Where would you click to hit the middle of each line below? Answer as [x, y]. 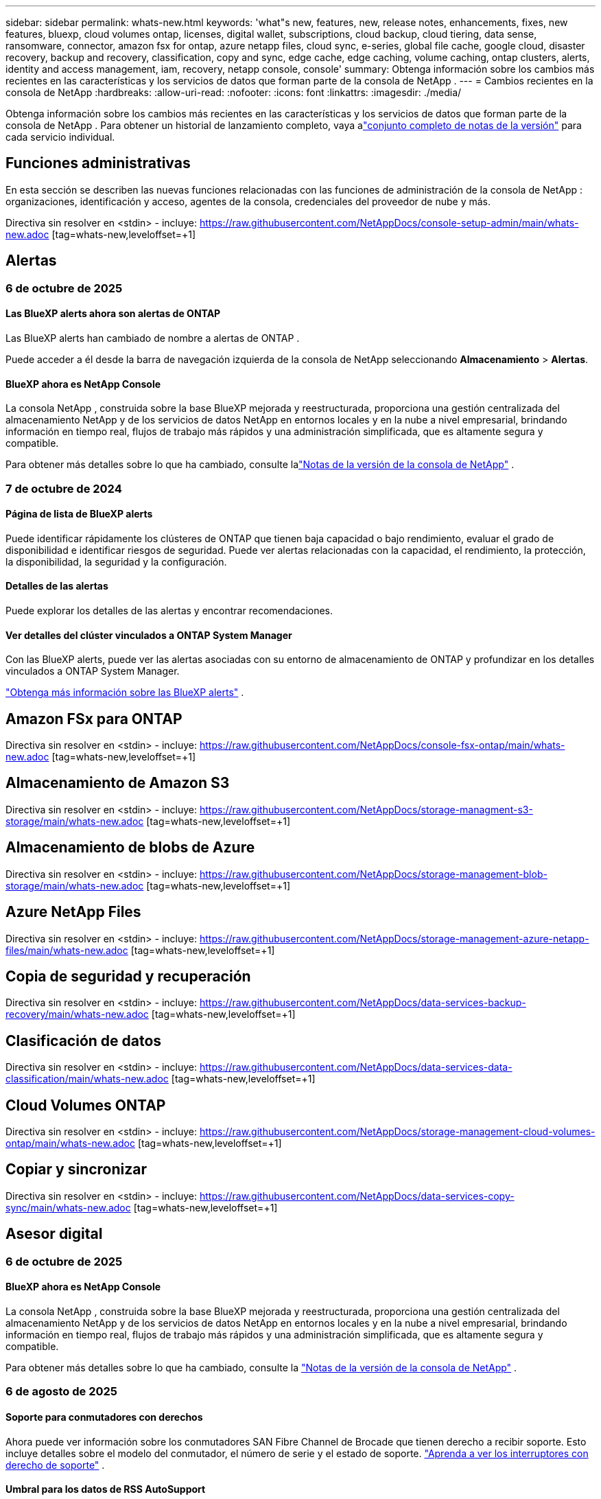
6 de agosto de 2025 [61, 1392]
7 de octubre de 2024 [64, 488]
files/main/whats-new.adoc [67, 950]
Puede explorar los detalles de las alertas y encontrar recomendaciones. [169, 610]
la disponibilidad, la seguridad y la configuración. [116, 561]
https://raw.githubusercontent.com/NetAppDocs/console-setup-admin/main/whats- [389, 222]
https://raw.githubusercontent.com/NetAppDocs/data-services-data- [356, 1067]
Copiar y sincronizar [76, 1170]
